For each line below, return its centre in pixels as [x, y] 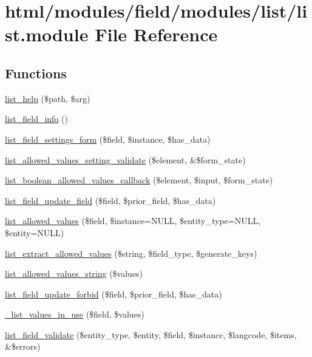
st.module [47, 34]
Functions [36, 73]
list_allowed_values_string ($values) [74, 274]
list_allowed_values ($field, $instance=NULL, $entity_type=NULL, [133, 221]
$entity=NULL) [35, 232]
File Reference [156, 34]
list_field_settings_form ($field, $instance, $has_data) [108, 139]
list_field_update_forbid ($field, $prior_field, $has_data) [114, 294]
